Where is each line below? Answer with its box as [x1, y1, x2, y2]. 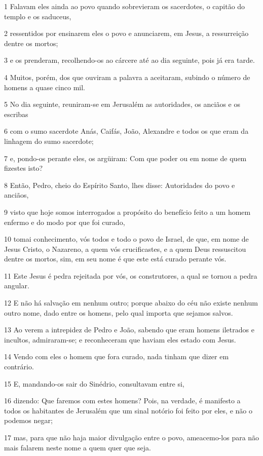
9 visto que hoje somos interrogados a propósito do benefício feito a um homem [4, 206, 251, 217]
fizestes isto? [4, 163, 43, 173]
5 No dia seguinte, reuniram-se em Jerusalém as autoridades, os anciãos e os [4, 99, 241, 109]
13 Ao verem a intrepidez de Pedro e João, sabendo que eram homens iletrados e [4, 324, 254, 335]
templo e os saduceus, [4, 11, 71, 21]
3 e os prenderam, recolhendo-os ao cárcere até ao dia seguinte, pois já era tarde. [4, 55, 255, 65]
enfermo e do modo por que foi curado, [4, 216, 125, 227]
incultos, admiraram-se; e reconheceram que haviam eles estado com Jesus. [4, 334, 236, 345]
